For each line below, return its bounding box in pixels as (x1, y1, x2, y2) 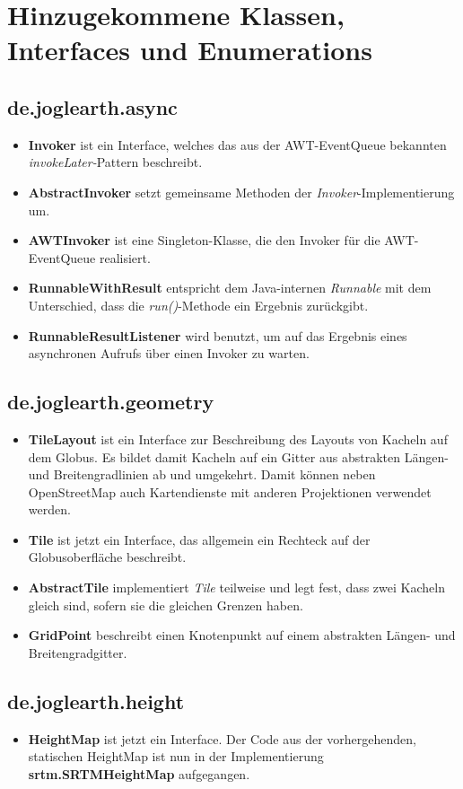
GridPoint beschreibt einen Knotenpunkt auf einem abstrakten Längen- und (28, 626, 456, 644)
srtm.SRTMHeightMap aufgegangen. (28, 764, 250, 783)
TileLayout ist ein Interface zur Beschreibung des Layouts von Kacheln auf (28, 429, 448, 448)
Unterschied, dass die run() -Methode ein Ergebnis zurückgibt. (28, 295, 369, 314)
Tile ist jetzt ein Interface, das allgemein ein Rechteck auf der (28, 530, 371, 548)
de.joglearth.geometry (7, 388, 214, 416)
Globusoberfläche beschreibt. (28, 548, 187, 566)
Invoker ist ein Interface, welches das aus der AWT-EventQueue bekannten (28, 135, 447, 153)
